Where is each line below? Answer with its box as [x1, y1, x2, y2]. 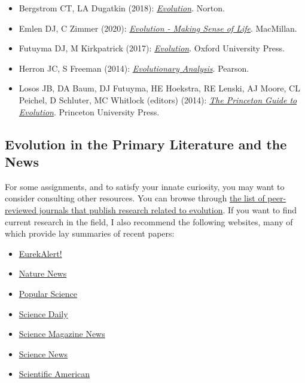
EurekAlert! [19, 247, 62, 259]
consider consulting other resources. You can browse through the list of [5, 192, 265, 204]
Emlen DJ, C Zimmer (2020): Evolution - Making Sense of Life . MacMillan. [19, 22, 297, 34]
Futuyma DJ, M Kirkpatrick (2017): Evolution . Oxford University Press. [19, 42, 285, 54]
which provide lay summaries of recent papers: [5, 227, 175, 240]
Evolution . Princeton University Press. [19, 105, 160, 118]
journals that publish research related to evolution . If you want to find [39, 203, 297, 216]
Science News [19, 347, 68, 360]
